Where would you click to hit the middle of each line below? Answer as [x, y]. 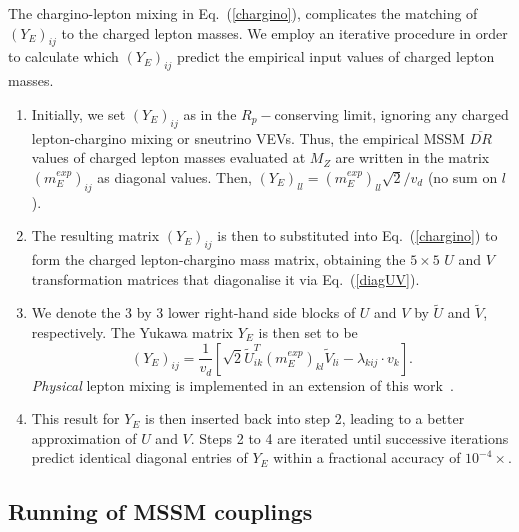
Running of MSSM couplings [160, 511]
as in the [210, 113]
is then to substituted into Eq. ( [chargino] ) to [357, 235]
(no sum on [462, 176]
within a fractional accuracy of [367, 457]
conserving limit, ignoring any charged [391, 113]
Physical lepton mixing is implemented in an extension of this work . [242, 384]
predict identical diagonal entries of [139, 457]
